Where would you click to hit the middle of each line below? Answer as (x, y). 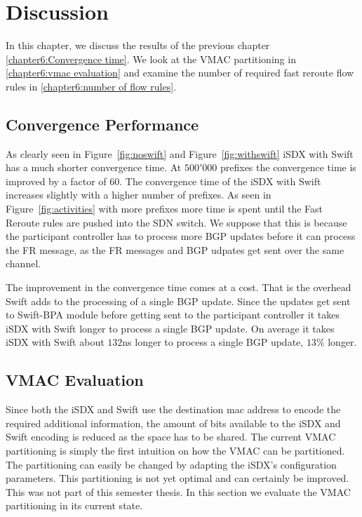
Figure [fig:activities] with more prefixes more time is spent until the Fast (165, 209)
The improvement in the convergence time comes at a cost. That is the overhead (179, 287)
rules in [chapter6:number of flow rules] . (91, 86)
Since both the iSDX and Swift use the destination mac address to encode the (173, 409)
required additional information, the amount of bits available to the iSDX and (173, 423)
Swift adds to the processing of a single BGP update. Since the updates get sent (178, 301)
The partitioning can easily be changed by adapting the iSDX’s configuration (171, 464)
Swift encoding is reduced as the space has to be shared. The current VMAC (171, 437)
